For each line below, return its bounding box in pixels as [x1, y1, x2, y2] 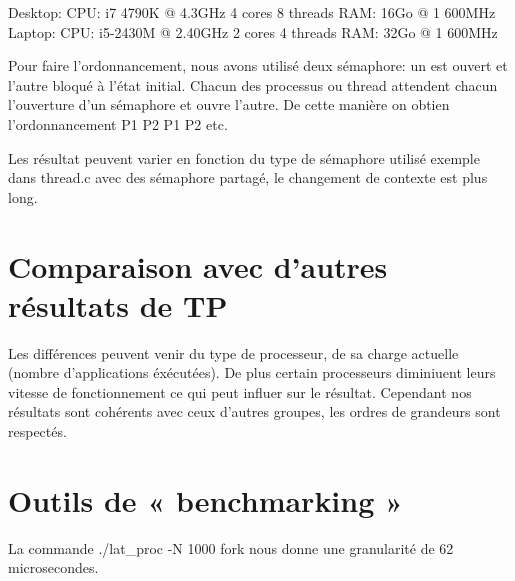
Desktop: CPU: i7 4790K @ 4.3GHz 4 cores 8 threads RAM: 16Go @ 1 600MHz [8, 2, 496, 22]
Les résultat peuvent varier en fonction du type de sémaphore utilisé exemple [8, 147, 480, 168]
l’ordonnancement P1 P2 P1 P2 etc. [8, 113, 228, 134]
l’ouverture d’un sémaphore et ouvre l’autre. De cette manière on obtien [8, 94, 450, 115]
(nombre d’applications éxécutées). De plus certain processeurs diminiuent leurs [8, 362, 496, 383]
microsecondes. [8, 557, 99, 578]
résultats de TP [8, 284, 228, 325]
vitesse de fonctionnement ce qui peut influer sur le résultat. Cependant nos [8, 381, 472, 402]
